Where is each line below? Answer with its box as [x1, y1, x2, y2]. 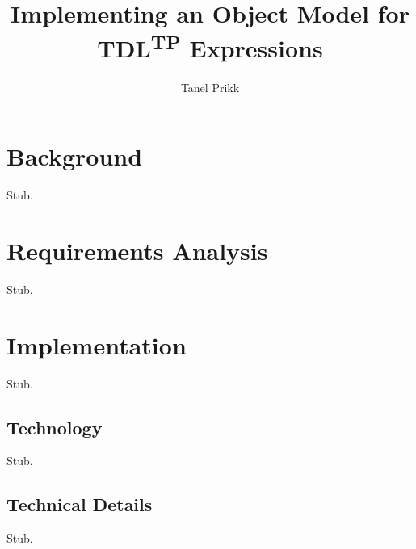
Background [6, 140, 143, 173]
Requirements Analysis [6, 233, 268, 266]
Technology [6, 414, 103, 439]
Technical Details [6, 492, 153, 517]
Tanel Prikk [180, 78, 240, 95]
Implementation [6, 328, 187, 361]
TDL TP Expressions [97, 28, 323, 65]
